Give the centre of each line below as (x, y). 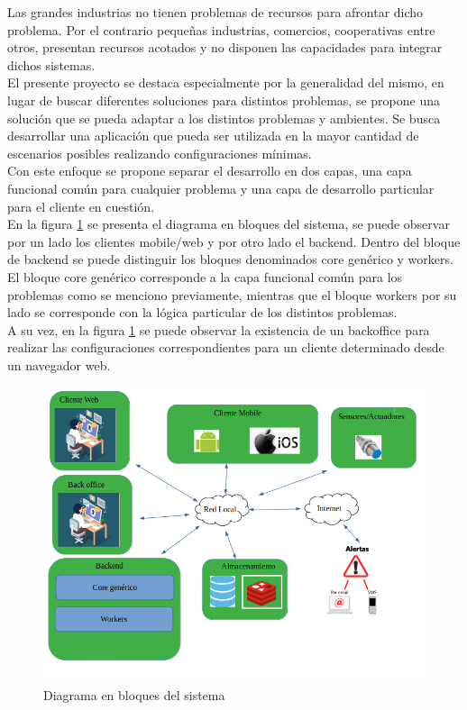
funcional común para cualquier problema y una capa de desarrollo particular (221, 188)
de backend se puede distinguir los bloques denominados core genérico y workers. (230, 259)
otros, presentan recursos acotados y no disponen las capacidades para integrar (225, 47)
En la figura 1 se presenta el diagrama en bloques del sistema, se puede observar (229, 224)
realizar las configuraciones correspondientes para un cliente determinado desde (226, 347)
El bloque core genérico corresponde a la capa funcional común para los (205, 276)
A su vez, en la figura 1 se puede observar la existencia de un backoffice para (219, 329)
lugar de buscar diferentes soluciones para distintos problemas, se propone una (224, 100)
